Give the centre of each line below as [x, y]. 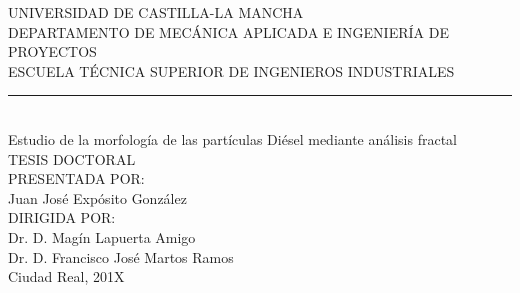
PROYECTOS [52, 51]
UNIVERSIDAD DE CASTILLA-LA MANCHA [156, 12]
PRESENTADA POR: [76, 178]
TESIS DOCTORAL [72, 158]
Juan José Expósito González [97, 197]
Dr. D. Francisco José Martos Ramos [121, 256]
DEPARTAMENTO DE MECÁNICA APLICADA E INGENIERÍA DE [228, 31]
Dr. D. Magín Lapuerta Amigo [102, 236]
